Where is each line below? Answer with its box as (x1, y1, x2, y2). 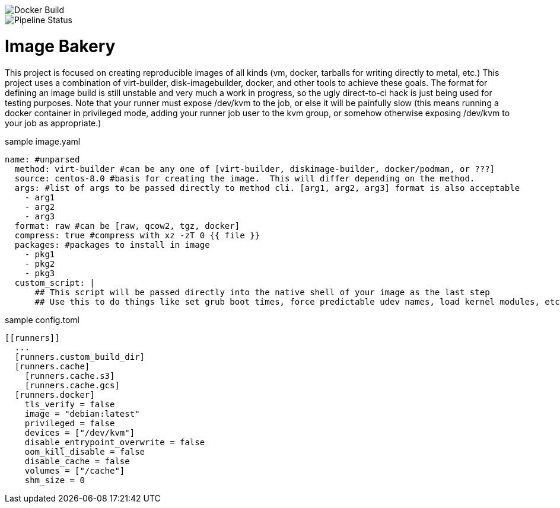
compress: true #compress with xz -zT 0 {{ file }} (14, 230, 260, 240)
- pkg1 (24, 249, 55, 259)
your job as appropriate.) (5, 117, 101, 128)
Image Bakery (5, 36, 116, 56)
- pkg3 (24, 268, 55, 278)
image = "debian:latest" (24, 408, 140, 418)
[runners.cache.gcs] (24, 380, 120, 390)
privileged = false (24, 418, 115, 428)
